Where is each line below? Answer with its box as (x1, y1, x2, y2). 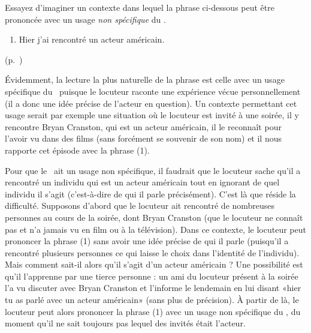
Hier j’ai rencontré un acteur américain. (19, 33, 165, 46)
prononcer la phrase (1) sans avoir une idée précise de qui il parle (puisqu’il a (5, 235, 289, 247)
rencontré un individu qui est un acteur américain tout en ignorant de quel (5, 176, 280, 188)
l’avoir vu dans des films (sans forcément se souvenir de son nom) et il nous (5, 132, 282, 145)
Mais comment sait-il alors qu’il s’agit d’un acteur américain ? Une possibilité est (5, 258, 303, 271)
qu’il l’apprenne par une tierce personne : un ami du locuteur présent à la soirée (5, 269, 298, 282)
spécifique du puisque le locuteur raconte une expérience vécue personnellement (5, 85, 301, 97)
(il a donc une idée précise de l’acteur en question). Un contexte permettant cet (5, 97, 297, 109)
